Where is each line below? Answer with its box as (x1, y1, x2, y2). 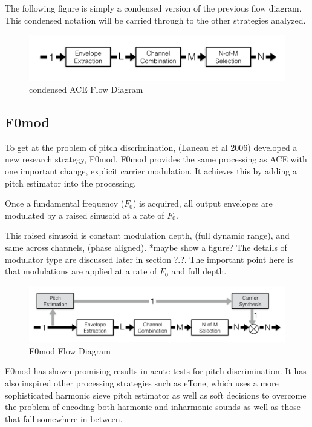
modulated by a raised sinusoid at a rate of (5, 208, 164, 221)
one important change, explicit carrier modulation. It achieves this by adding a (5, 164, 297, 177)
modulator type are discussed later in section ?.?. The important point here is (5, 253, 293, 265)
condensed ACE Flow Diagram (29, 82, 143, 95)
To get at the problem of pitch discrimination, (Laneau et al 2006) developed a (5, 141, 297, 153)
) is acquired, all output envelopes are (132, 197, 273, 210)
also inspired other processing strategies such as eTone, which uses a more (5, 377, 279, 389)
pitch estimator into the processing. (5, 176, 136, 189)
